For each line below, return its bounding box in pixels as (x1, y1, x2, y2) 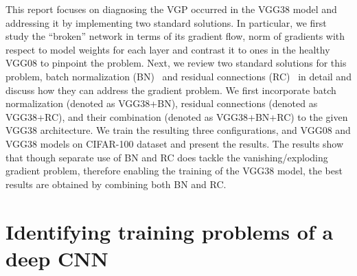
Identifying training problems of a (5, 217, 334, 245)
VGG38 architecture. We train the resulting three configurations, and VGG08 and (5, 123, 351, 137)
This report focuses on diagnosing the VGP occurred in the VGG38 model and (5, 2, 337, 16)
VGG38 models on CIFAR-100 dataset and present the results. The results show (5, 136, 344, 150)
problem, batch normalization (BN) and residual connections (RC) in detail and (5, 69, 352, 83)
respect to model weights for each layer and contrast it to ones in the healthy (5, 42, 330, 56)
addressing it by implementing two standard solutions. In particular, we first (5, 15, 327, 30)
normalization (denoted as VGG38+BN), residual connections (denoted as (5, 96, 318, 111)
